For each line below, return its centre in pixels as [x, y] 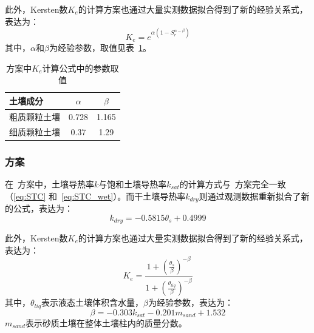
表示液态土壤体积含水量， [93, 302]
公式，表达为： [43, 208]
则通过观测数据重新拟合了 [250, 196]
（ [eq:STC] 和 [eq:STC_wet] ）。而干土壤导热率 [95, 196]
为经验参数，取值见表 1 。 [100, 48]
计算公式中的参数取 [80, 68]
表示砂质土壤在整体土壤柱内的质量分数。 [106, 322]
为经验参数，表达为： [190, 302]
